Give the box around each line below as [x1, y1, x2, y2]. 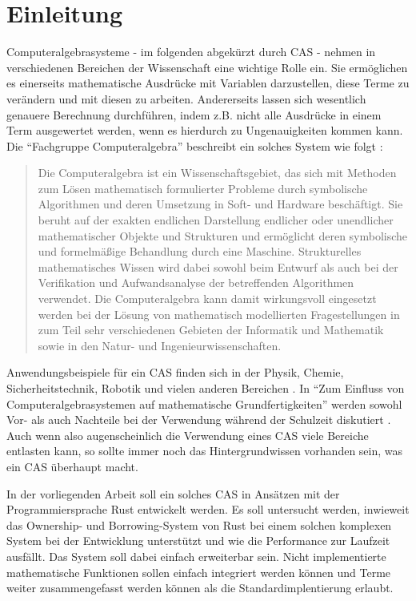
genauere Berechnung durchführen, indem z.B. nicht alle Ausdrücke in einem [6, 106, 382, 123]
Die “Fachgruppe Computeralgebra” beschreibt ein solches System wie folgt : [6, 137, 383, 154]
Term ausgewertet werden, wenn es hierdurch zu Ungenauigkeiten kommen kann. [6, 122, 403, 139]
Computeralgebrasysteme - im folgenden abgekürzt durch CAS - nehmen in [6, 43, 376, 60]
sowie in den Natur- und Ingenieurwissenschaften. [38, 337, 282, 353]
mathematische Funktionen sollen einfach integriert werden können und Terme [6, 563, 391, 580]
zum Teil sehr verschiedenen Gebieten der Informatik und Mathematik [38, 321, 384, 338]
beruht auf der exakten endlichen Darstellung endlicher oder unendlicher [38, 212, 394, 228]
